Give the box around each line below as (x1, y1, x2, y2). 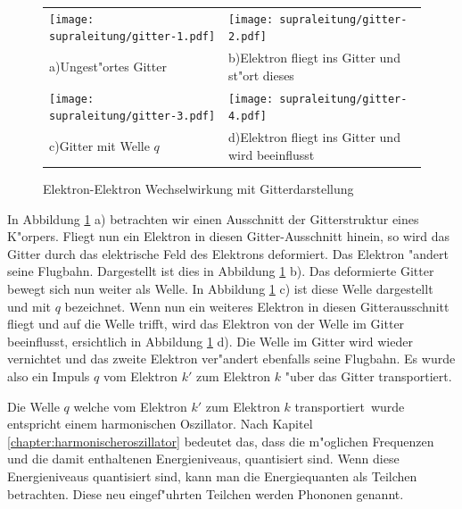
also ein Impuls (7, 366, 90, 385)
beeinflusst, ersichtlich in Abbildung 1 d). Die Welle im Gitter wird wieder (7, 331, 413, 350)
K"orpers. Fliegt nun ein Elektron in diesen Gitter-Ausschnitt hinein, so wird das (7, 227, 450, 246)
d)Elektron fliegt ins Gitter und (227, 128, 400, 146)
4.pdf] (227, 110, 267, 123)
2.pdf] (227, 30, 267, 44)
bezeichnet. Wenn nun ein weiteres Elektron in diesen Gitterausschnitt (64, 296, 450, 315)
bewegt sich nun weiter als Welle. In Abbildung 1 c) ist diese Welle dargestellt (7, 279, 433, 297)
